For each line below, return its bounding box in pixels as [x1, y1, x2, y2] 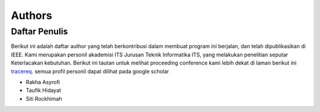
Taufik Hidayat [25, 87, 62, 94]
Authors [11, 9, 53, 22]
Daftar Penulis [11, 26, 68, 37]
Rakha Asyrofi [25, 78, 60, 85]
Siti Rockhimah [25, 95, 62, 102]
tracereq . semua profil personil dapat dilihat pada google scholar [11, 68, 169, 75]
